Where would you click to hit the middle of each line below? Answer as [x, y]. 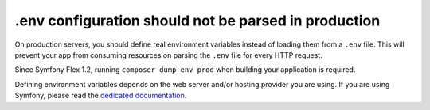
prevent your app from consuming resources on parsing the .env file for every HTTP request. [168, 55]
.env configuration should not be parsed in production [197, 21]
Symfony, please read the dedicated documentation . [101, 96]
